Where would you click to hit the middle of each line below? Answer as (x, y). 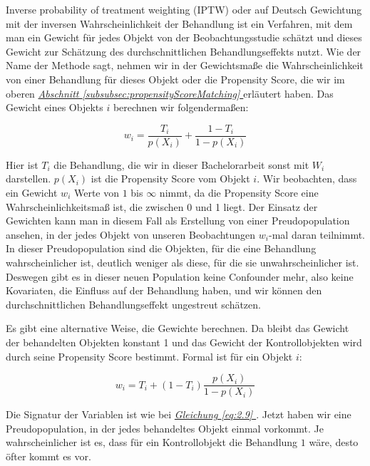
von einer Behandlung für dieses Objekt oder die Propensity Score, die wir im (175, 79)
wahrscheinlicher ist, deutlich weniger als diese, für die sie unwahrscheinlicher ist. (183, 262)
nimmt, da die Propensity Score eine (239, 192)
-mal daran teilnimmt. (317, 234)
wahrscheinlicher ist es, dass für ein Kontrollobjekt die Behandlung (152, 442)
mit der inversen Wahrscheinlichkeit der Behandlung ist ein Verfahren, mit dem (179, 23)
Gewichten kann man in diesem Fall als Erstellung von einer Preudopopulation (178, 221)
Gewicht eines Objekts (55, 107)
